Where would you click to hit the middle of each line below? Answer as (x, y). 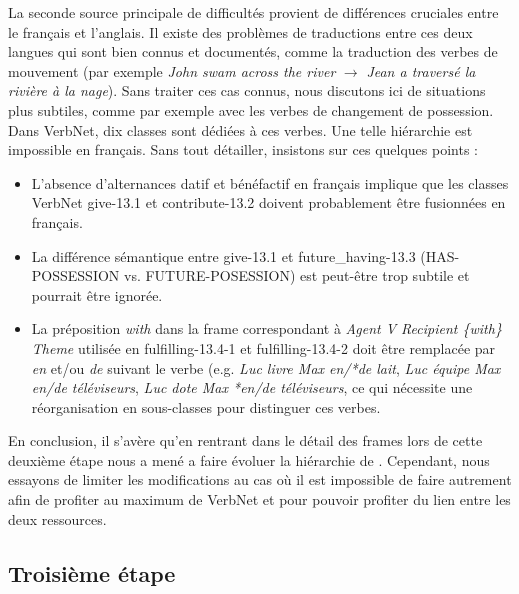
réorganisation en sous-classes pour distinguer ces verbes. (206, 406)
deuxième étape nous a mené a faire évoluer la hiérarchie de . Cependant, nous (249, 459)
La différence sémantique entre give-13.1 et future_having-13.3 (223, 255)
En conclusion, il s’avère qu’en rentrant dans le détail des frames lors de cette (245, 440)
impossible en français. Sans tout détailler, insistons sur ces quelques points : (243, 149)
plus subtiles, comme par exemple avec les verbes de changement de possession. (251, 109)
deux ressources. (57, 518)
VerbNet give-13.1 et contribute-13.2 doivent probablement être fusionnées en (268, 202)
